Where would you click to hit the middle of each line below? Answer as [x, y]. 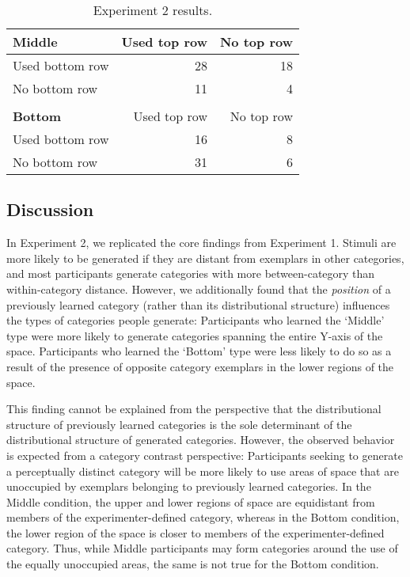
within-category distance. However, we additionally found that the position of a [199, 288]
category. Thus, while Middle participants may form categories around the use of [202, 548]
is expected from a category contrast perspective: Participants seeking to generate [205, 455]
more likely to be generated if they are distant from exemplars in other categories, [205, 258]
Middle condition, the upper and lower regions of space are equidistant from [191, 501]
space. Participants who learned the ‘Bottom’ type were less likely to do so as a [199, 351]
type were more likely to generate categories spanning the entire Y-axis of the [195, 335]
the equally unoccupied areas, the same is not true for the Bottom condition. [193, 564]
